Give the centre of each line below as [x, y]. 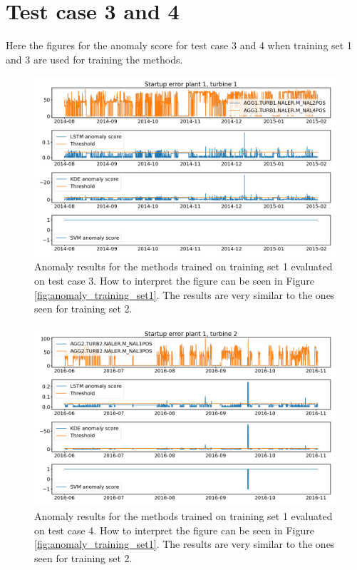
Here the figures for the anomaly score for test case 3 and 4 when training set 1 [179, 45]
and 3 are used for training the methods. [94, 59]
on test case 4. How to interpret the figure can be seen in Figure [174, 530]
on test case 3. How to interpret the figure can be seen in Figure [174, 281]
